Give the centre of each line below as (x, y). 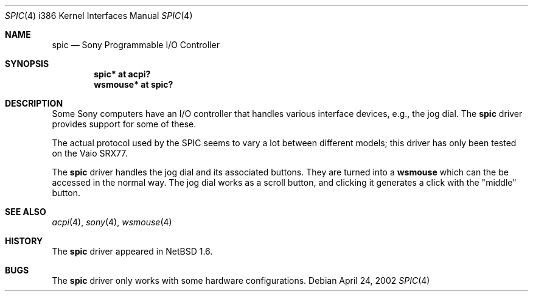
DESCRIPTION (34, 103)
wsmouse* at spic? (134, 84)
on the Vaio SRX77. (90, 153)
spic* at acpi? (122, 74)
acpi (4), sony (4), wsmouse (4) (112, 222)
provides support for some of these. (124, 124)
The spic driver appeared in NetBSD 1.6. (132, 251)
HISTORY (24, 241)
